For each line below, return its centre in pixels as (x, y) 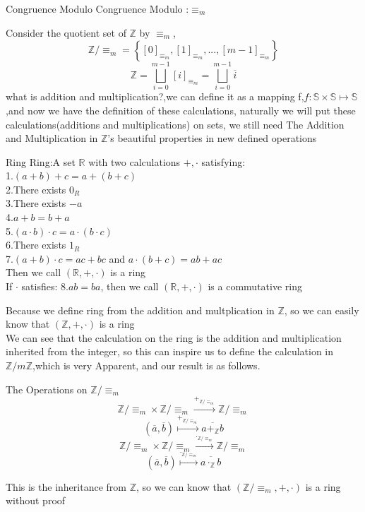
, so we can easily (322, 310)
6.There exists (36, 245)
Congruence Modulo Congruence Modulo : (97, 8)
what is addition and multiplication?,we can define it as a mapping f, (155, 96)
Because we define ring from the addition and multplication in (140, 310)
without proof (36, 500)
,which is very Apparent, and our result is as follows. (146, 365)
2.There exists (36, 189)
